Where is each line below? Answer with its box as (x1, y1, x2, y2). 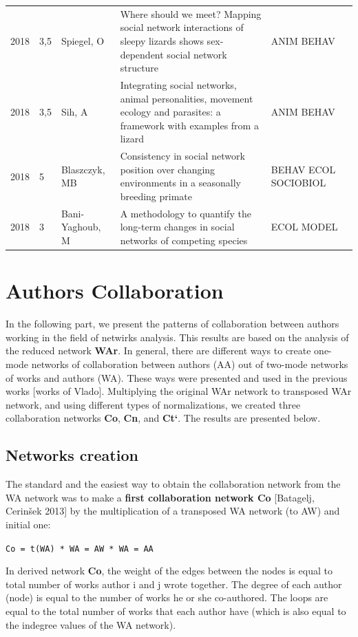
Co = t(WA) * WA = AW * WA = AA (6, 543, 154, 554)
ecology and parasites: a (120, 105, 221, 119)
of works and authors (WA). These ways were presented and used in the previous (6, 370, 348, 385)
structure (120, 61, 159, 75)
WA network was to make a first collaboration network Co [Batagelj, (6, 490, 315, 504)
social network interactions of (120, 20, 244, 34)
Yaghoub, (61, 219, 101, 234)
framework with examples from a (120, 118, 259, 132)
